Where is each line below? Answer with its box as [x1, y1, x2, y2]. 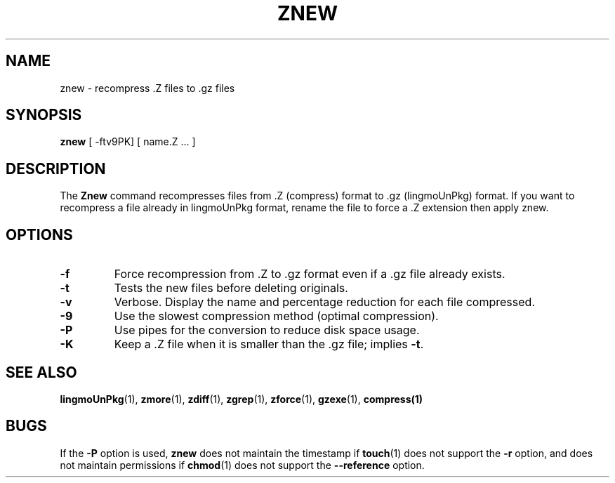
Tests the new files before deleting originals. [114, 281, 348, 296]
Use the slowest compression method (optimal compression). [114, 309, 439, 324]
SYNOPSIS [6, 106, 82, 124]
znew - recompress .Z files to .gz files [60, 81, 235, 94]
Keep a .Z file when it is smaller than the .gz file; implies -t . [114, 337, 424, 352]
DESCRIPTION [6, 159, 106, 178]
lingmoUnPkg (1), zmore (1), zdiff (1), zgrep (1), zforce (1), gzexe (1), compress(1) [60, 392, 423, 405]
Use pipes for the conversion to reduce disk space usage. [114, 323, 420, 338]
